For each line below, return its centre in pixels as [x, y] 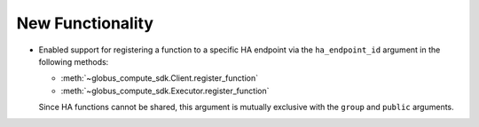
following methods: [74, 61]
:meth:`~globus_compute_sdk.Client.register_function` [160, 78]
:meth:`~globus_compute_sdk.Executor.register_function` [165, 91]
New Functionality [85, 23]
